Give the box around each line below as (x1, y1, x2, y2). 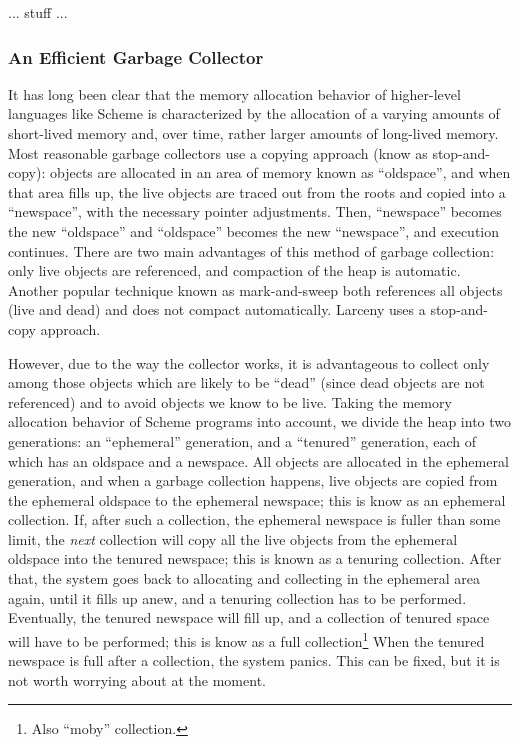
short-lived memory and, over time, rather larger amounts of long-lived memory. (8, 123, 499, 143)
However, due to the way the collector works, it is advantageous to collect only (8, 352, 490, 373)
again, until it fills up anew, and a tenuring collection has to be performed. (8, 587, 467, 608)
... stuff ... (8, 2, 68, 22)
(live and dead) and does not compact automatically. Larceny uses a (8, 299, 426, 320)
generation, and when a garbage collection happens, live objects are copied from (8, 470, 498, 491)
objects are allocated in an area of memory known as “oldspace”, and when (49, 162, 511, 183)
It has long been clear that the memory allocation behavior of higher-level (8, 83, 461, 104)
